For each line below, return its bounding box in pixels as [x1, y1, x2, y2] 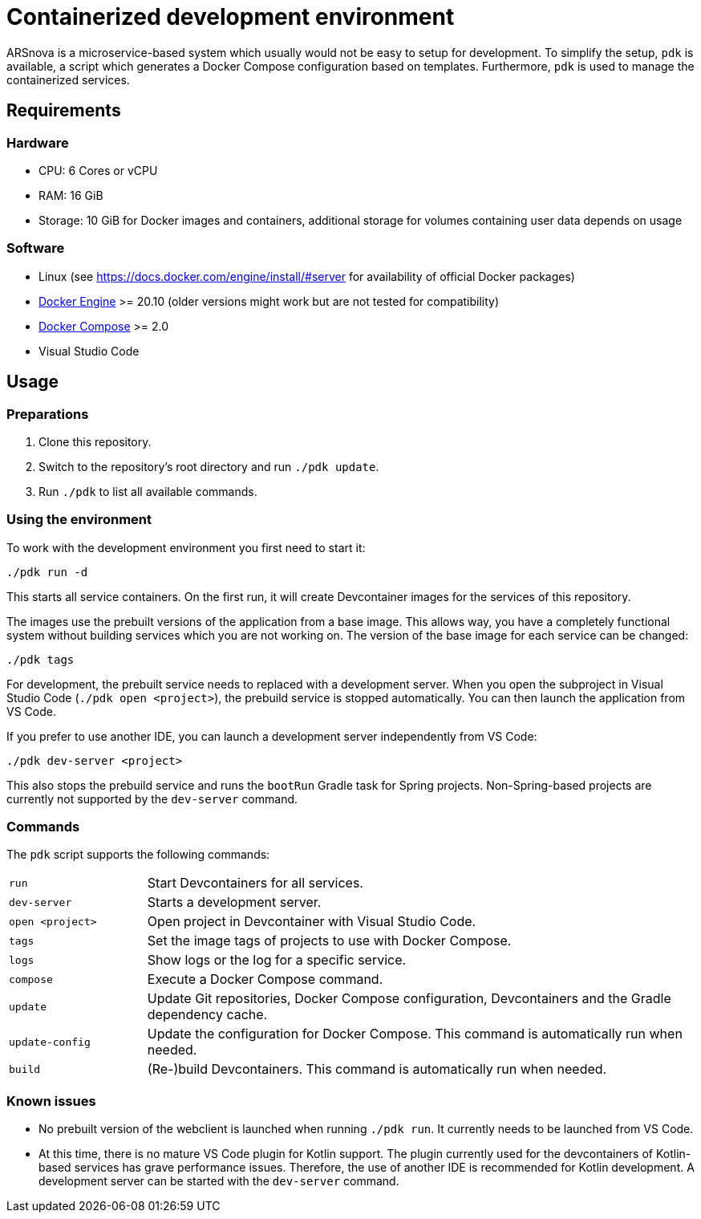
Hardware [6, 134, 69, 151]
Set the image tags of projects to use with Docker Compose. [147, 933, 512, 949]
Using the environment [6, 511, 152, 528]
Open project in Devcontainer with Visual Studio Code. [147, 913, 476, 930]
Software [6, 240, 65, 257]
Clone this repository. [38, 434, 152, 449]
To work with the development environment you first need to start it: [6, 540, 366, 555]
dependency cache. [147, 1006, 268, 1023]
